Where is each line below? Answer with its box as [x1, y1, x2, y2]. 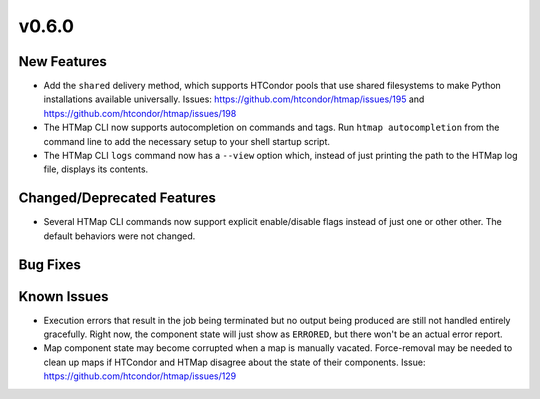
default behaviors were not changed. [43, 230, 196, 242]
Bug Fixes [18, 256, 82, 273]
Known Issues [18, 288, 109, 305]
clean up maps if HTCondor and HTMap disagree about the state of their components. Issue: [43, 356, 426, 368]
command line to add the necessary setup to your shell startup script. [43, 135, 330, 147]
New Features [18, 53, 107, 70]
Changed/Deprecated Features [18, 190, 217, 207]
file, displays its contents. [43, 163, 149, 175]
